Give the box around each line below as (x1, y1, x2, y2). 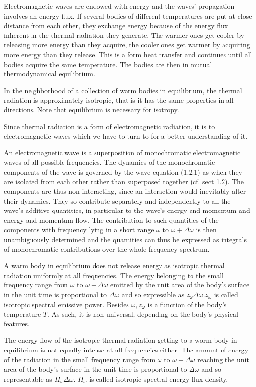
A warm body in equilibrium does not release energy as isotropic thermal (4, 260, 224, 271)
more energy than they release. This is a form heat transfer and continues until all (4, 49, 252, 59)
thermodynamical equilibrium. (4, 69, 95, 79)
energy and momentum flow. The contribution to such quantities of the (4, 214, 219, 225)
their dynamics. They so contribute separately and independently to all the (4, 195, 231, 206)
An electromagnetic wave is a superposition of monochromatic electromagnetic (4, 147, 241, 157)
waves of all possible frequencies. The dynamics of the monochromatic (4, 157, 215, 167)
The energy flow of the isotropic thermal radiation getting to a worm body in (4, 335, 237, 345)
